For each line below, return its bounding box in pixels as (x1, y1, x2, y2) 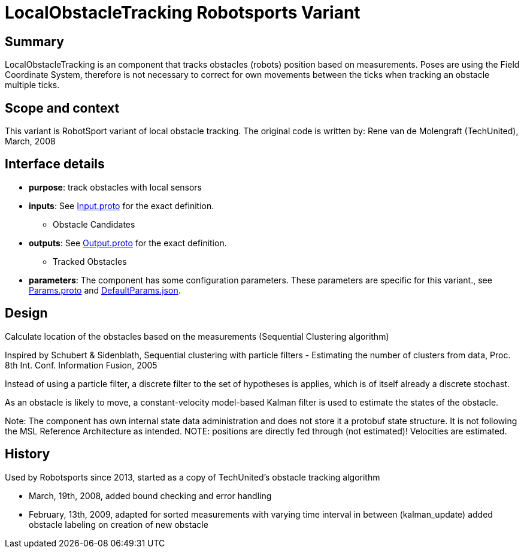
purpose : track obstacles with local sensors (29, 182, 202, 192)
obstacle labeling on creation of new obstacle (29, 519, 208, 530)
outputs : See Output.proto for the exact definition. (29, 237, 227, 248)
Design (5, 306, 48, 321)
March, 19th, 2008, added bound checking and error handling (29, 490, 272, 501)
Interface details (5, 156, 105, 172)
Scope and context (5, 100, 120, 116)
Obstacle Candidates (53, 219, 135, 229)
